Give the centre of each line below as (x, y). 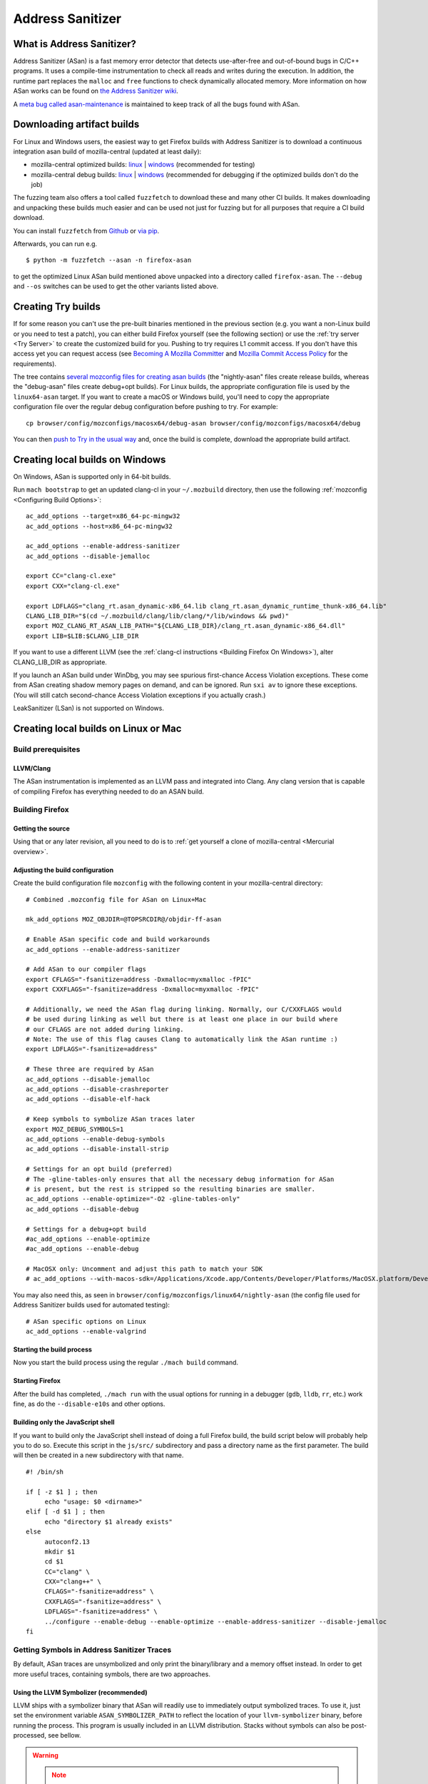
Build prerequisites (47, 749)
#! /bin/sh (45, 1471)
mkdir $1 (60, 1551)
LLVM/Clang (32, 768)
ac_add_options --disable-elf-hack (88, 1099)
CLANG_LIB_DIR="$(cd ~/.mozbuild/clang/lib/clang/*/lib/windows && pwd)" (158, 616)
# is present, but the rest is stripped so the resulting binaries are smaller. (171, 1189)
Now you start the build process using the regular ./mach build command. (126, 1362)
